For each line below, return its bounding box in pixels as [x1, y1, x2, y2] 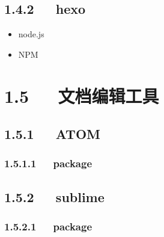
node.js [18, 28, 44, 40]
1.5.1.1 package [4, 156, 93, 171]
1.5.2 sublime [4, 187, 105, 206]
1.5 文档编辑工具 [4, 83, 159, 108]
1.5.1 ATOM [4, 125, 100, 143]
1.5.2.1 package [4, 219, 93, 234]
